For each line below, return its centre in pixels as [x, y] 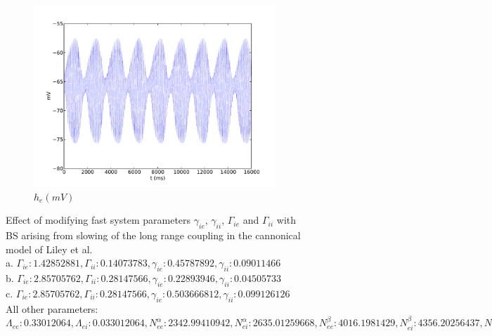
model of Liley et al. [49, 249]
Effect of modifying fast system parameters [98, 220]
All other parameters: [52, 308]
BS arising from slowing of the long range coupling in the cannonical [153, 235]
